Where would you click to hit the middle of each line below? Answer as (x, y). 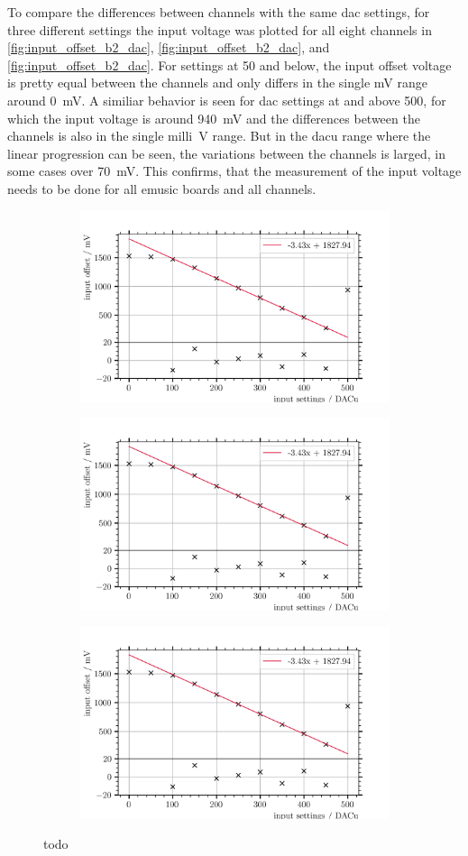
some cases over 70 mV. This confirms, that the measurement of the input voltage (234, 171)
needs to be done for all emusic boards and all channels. (162, 188)
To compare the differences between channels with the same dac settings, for (219, 12)
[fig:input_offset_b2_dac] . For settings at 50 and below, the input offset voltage (229, 64)
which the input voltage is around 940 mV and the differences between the (214, 118)
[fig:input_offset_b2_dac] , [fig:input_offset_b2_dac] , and (169, 47)
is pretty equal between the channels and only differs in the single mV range (217, 83)
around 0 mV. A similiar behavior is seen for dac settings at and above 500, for (227, 100)
